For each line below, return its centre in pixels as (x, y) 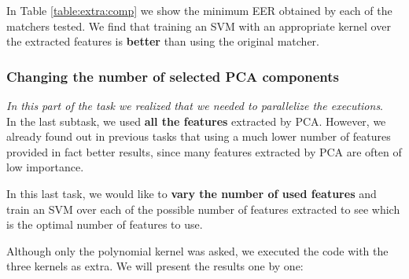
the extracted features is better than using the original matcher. (163, 41)
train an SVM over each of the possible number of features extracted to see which (203, 209)
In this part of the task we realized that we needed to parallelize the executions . (195, 105)
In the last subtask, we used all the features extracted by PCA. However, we (196, 121)
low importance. (45, 167)
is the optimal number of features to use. (105, 224)
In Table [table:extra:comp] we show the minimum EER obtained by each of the (199, 10)
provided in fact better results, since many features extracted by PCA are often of (204, 151)
